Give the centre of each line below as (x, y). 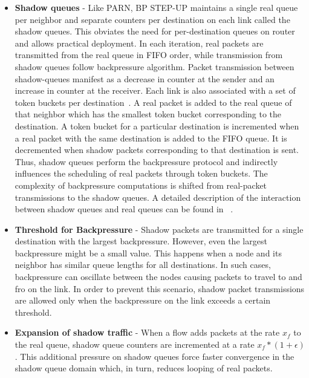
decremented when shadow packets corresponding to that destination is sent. (157, 150)
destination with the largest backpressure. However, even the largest (141, 241)
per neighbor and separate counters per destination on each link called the (152, 19)
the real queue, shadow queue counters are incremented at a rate (135, 344)
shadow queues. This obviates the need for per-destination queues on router (155, 31)
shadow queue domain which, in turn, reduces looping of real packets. (144, 368)
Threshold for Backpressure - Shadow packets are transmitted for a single (159, 229)
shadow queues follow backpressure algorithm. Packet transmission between (154, 66)
